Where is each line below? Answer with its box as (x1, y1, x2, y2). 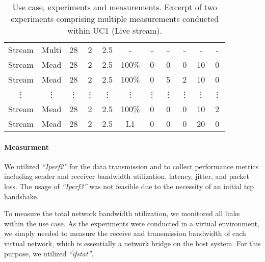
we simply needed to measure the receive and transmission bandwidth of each (4, 228, 246, 239)
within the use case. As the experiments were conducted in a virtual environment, (4, 218, 259, 228)
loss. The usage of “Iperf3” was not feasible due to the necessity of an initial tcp (4, 180, 254, 191)
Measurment (4, 141, 49, 152)
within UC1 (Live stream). (67, 24, 163, 36)
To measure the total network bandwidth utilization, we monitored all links (4, 208, 240, 219)
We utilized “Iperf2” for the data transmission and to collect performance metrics (4, 161, 259, 171)
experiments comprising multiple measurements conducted (11, 13, 219, 24)
